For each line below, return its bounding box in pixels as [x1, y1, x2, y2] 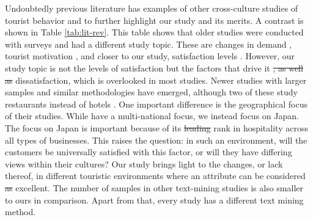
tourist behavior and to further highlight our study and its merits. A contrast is [5, 13, 304, 26]
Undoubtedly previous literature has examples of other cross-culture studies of [5, 2, 298, 14]
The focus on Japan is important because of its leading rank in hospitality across [5, 121, 308, 134]
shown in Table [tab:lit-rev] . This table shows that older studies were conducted [5, 26, 304, 38]
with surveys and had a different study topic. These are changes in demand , [5, 37, 292, 50]
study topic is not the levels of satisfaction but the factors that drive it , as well [5, 61, 303, 74]
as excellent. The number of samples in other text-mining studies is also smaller [5, 181, 303, 194]
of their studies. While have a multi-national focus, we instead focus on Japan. [5, 109, 299, 122]
